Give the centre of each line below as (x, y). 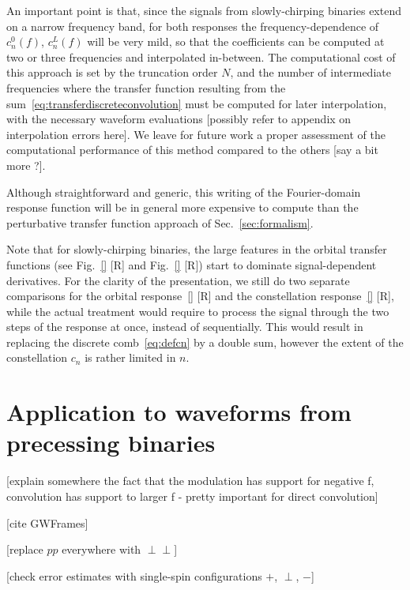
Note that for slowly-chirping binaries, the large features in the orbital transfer (197, 249)
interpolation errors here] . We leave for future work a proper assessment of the (196, 134)
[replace (25, 549)
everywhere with (102, 549)
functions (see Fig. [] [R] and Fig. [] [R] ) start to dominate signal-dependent (192, 264)
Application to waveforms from (179, 412)
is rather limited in (130, 357)
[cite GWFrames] (47, 522)
